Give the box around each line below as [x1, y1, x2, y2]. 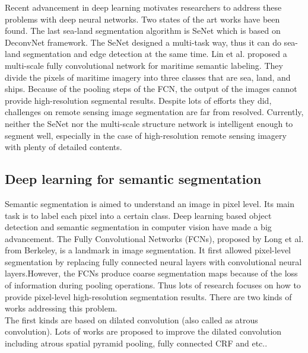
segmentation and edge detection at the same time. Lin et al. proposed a [23, 47, 287, 60]
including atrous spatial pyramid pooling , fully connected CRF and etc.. [5, 337, 268, 349]
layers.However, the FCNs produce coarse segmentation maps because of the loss [5, 267, 298, 279]
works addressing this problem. [5, 302, 118, 314]
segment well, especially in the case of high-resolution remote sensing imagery [5, 129, 287, 141]
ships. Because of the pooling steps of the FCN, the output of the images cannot [5, 82, 297, 95]
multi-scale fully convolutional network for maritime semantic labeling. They [5, 59, 283, 71]
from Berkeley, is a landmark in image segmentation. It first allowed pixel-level [5, 244, 291, 256]
